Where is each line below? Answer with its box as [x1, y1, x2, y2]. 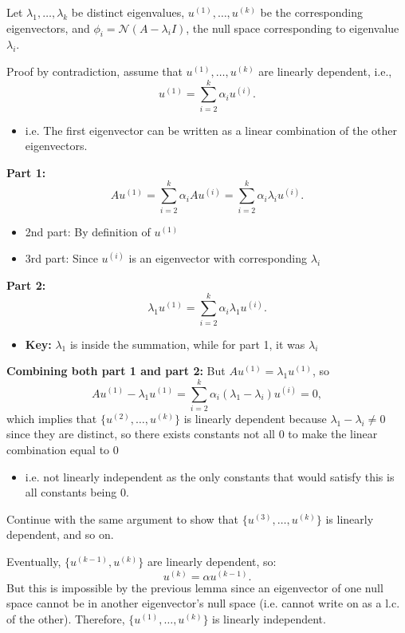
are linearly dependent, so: [147, 552, 277, 569]
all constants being [25, 484, 117, 500]
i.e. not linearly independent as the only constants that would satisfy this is [25, 468, 395, 485]
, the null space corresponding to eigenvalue [186, 19, 399, 36]
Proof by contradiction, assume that [6, 62, 183, 79]
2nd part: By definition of [25, 223, 151, 239]
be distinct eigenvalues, [71, 4, 185, 20]
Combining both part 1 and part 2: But [6, 362, 226, 379]
